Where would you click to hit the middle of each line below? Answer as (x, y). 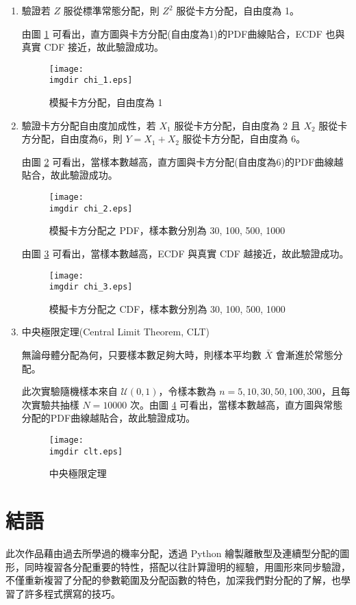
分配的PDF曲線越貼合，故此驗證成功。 (109, 418)
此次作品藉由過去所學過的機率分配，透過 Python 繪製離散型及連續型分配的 (173, 553)
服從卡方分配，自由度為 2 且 (237, 125)
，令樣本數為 (187, 391)
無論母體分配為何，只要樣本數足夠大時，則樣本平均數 (141, 355)
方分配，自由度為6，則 (72, 139)
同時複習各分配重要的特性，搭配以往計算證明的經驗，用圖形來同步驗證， (187, 566)
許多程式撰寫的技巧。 (72, 593)
